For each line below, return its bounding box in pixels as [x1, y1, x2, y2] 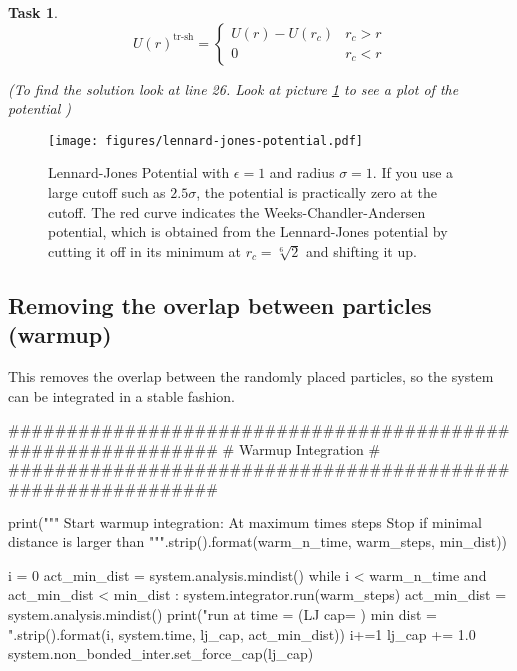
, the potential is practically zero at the [196, 182, 438, 203]
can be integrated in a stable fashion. [8, 385, 235, 406]
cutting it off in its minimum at [48, 240, 241, 261]
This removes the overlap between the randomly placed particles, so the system [8, 366, 494, 386]
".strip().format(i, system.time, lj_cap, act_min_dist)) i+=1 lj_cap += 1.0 [8, 623, 476, 644]
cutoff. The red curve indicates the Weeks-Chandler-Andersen [48, 201, 426, 222]
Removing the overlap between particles [8, 289, 432, 320]
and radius [269, 162, 335, 183]
